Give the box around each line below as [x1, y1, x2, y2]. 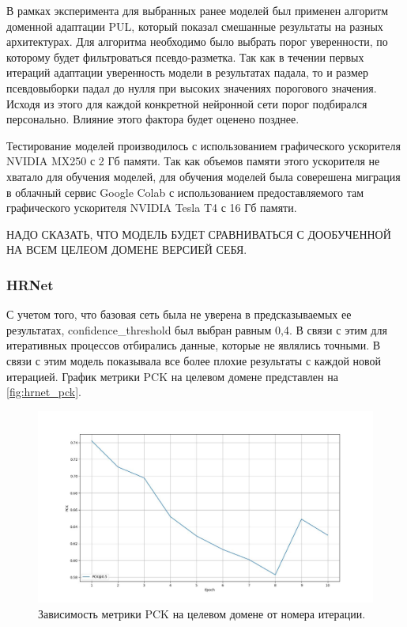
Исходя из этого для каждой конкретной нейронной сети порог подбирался [6, 95, 367, 111]
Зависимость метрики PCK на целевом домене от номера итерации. [38, 605, 366, 621]
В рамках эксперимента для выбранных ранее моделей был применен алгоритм [6, 2, 388, 18]
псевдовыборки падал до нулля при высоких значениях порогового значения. [6, 79, 377, 96]
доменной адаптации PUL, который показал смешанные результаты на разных [6, 17, 383, 34]
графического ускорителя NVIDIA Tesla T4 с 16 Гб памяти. [6, 199, 297, 216]
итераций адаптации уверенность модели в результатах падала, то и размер [6, 64, 368, 81]
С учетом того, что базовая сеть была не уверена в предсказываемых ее [6, 306, 352, 323]
